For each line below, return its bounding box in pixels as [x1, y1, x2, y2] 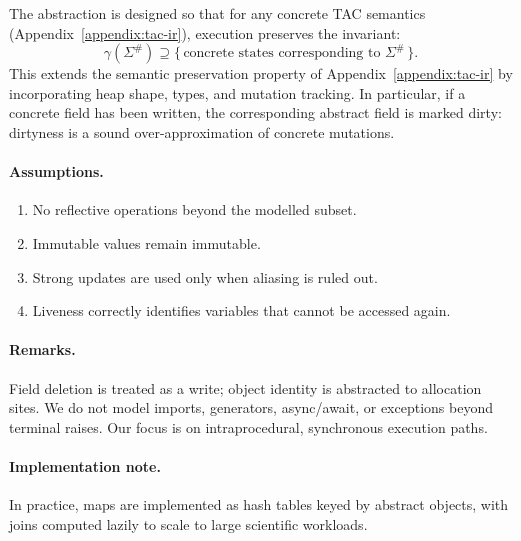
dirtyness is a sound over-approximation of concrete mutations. [9, 121, 395, 142]
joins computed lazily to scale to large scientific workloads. [9, 513, 368, 534]
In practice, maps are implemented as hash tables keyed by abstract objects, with [9, 494, 509, 515]
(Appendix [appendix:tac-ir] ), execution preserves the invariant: [9, 22, 401, 43]
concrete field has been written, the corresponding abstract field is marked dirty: [9, 102, 502, 123]
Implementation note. [9, 455, 161, 476]
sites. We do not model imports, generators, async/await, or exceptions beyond [9, 397, 493, 418]
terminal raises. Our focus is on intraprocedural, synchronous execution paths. [9, 416, 488, 437]
